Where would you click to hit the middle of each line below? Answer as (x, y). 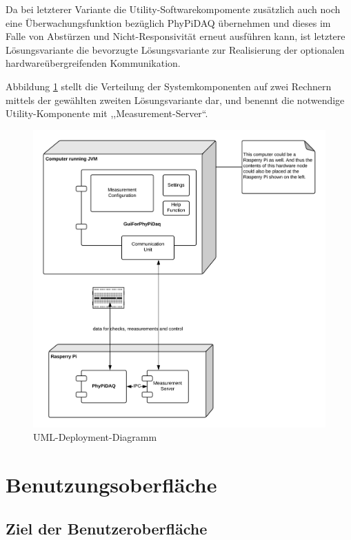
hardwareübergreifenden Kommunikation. (93, 63)
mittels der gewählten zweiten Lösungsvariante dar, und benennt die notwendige (175, 100)
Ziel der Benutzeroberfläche (107, 528)
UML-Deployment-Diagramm (95, 437)
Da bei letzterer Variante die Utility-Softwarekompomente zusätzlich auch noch (173, 9)
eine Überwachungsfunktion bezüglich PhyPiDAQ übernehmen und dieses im (168, 22)
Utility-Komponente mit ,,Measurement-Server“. (107, 113)
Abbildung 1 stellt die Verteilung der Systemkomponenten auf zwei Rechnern (169, 86)
